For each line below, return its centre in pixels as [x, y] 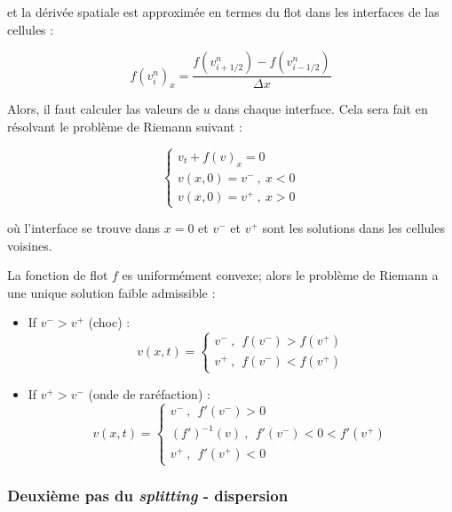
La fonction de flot [58, 275]
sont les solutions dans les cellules [353, 228]
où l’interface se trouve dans [84, 228]
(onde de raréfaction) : [149, 393]
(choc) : [109, 322]
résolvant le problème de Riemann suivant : [125, 127]
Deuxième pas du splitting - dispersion [148, 496]
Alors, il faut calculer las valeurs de [103, 109]
